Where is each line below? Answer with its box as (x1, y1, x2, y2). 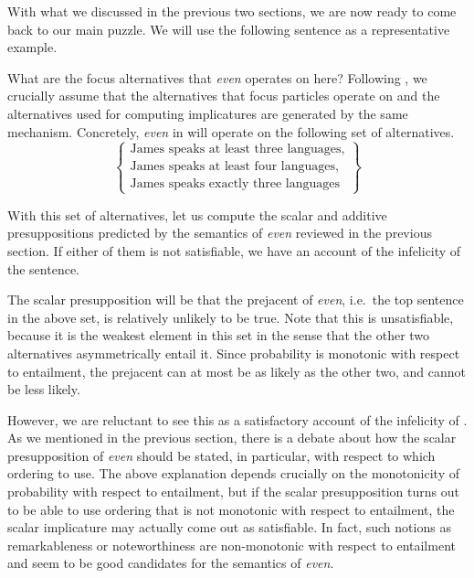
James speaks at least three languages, (130, 143, 345, 156)
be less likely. (7, 380, 80, 399)
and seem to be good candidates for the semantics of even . (7, 553, 334, 573)
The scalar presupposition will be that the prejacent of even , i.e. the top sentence (7, 290, 464, 309)
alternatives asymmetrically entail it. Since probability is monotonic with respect (7, 343, 460, 362)
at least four (208, 160, 278, 174)
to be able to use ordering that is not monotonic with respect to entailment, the (7, 499, 455, 519)
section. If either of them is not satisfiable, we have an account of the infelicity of (7, 241, 461, 260)
